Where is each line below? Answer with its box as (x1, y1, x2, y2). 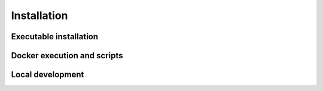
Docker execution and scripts (11, 51, 123, 61)
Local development (11, 70, 84, 80)
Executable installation (11, 32, 99, 42)
